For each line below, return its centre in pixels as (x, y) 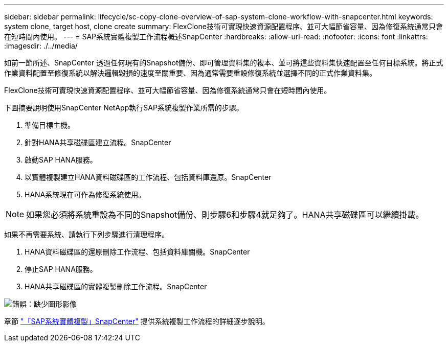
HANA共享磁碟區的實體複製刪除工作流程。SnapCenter (116, 286)
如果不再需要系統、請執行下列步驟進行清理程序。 (86, 234)
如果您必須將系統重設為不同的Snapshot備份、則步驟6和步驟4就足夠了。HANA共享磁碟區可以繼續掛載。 (225, 215)
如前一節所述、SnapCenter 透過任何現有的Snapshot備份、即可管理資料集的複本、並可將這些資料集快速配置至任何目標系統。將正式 (224, 63)
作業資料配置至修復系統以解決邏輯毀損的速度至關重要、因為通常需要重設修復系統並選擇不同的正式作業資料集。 (190, 73)
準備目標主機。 (50, 125)
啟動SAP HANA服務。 (61, 160)
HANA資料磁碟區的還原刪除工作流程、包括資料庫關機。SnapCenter (137, 252)
